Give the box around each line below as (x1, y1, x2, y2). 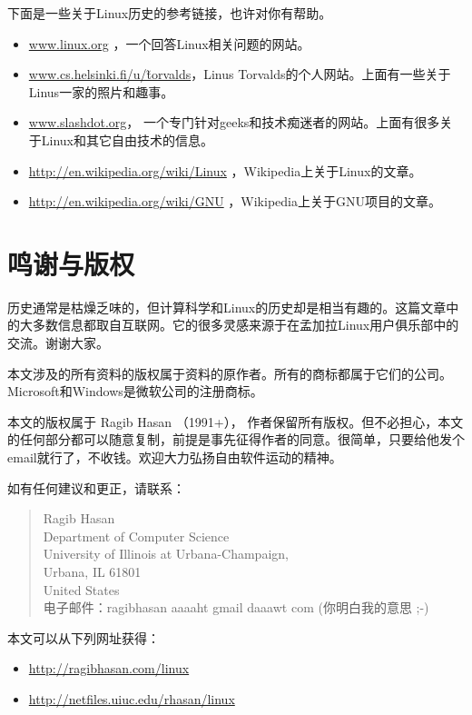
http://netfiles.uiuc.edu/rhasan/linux (28, 689, 235, 708)
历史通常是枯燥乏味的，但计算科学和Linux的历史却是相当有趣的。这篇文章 (7, 297, 447, 316)
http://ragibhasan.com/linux (28, 659, 190, 678)
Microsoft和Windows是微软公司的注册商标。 (7, 382, 263, 401)
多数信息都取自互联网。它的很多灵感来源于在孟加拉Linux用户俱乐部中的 (32, 315, 459, 334)
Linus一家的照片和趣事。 (28, 82, 174, 101)
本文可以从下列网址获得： (7, 628, 160, 647)
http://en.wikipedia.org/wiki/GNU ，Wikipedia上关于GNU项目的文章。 (28, 192, 441, 211)
